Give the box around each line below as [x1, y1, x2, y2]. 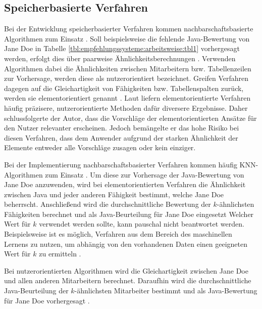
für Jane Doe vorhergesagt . [4, 295, 90, 305]
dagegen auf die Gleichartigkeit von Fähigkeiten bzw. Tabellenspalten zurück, [4, 82, 244, 93]
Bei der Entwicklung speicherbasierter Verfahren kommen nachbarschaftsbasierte [4, 23, 253, 34]
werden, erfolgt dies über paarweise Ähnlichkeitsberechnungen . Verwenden [4, 53, 236, 63]
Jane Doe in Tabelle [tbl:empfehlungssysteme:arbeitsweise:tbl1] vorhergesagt [4, 43, 240, 54]
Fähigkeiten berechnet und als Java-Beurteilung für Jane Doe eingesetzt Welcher [4, 208, 254, 219]
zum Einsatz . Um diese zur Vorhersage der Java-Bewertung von [45, 169, 244, 180]
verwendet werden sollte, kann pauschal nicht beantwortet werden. [39, 218, 244, 229]
